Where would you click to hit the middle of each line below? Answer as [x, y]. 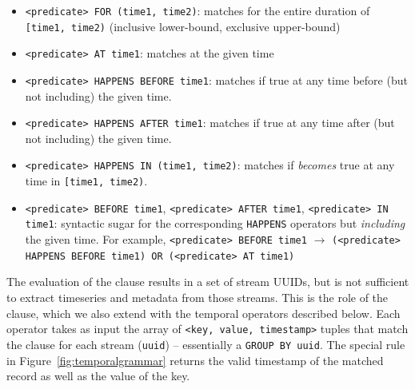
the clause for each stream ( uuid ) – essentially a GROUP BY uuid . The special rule [206, 344]
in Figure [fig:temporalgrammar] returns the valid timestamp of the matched [195, 360]
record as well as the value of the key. [98, 376]
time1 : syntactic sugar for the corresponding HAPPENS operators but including [215, 223]
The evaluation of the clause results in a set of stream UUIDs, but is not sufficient [208, 282]
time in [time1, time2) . [86, 181]
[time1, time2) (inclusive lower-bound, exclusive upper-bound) [183, 26]
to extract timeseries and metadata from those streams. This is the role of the [198, 297]
